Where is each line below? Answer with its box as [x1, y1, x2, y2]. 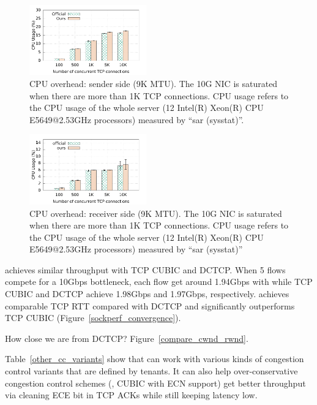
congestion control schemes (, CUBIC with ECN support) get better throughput [5, 376, 306, 389]
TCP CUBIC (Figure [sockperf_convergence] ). [5, 311, 181, 324]
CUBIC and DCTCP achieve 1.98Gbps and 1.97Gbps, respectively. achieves [5, 287, 289, 300]
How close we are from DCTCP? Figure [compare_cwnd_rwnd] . [5, 331, 248, 344]
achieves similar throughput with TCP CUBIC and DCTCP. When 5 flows [5, 263, 286, 276]
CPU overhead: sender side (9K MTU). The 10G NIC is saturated [29, 77, 278, 90]
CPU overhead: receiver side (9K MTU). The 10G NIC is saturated [29, 206, 282, 219]
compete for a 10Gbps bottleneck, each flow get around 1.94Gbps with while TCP [5, 275, 313, 288]
